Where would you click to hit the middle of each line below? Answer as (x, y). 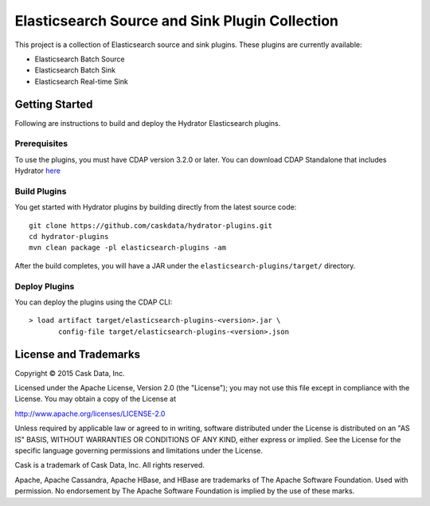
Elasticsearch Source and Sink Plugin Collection (176, 21)
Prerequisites (41, 143)
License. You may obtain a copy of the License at (96, 399)
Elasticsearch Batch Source (80, 59)
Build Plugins (41, 191)
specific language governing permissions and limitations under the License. (139, 451)
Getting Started (54, 104)
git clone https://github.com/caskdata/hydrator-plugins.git (150, 226)
